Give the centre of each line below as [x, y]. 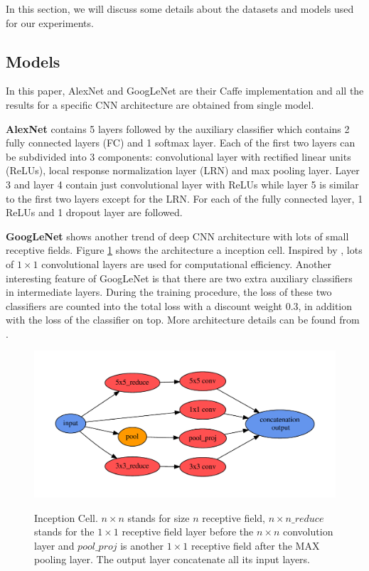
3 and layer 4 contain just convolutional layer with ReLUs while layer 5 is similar [182, 184]
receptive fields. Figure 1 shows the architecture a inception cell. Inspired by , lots [184, 250]
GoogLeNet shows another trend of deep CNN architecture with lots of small [177, 236]
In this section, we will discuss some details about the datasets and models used [180, 9]
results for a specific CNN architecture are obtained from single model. [160, 104]
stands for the [64, 532]
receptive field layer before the [188, 532]
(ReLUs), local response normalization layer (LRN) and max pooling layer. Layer [183, 170]
